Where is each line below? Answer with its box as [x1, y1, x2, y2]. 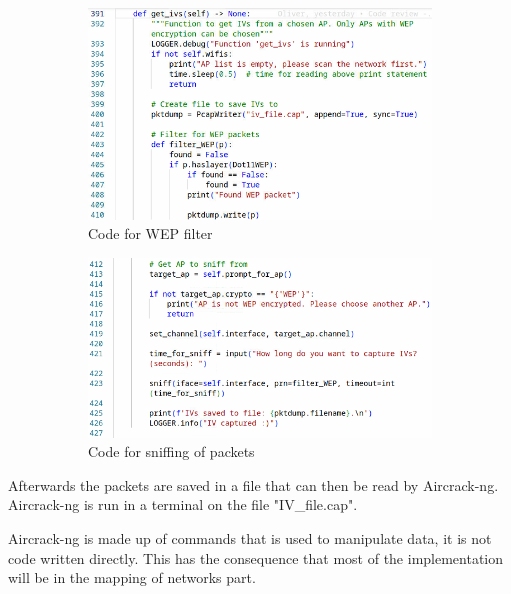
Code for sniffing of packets [88, 441, 255, 462]
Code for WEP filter [88, 223, 213, 244]
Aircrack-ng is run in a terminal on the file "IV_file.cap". [8, 494, 358, 515]
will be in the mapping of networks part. [8, 567, 256, 588]
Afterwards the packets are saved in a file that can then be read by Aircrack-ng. [8, 474, 499, 495]
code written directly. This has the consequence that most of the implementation [8, 547, 504, 568]
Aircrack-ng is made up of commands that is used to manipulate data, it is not [8, 527, 492, 548]
